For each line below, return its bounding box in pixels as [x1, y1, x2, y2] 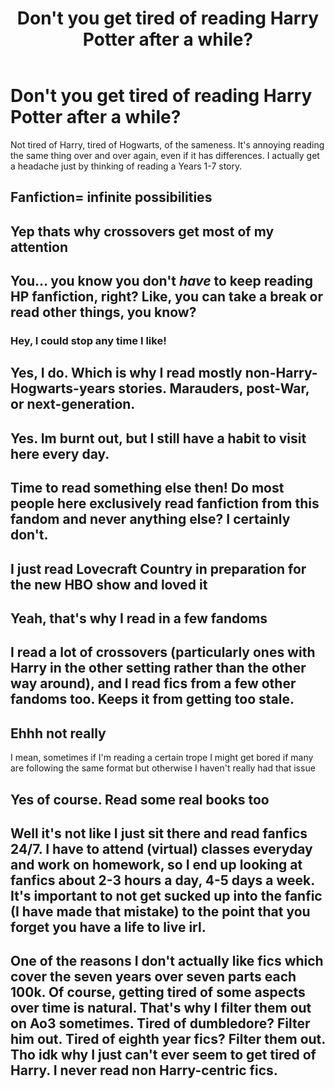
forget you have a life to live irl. [10, 918, 207, 936]
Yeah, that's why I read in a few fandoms [10, 610, 268, 627]
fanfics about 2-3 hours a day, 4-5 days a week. [10, 872, 315, 889]
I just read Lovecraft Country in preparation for [10, 560, 307, 577]
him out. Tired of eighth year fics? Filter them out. [10, 1031, 326, 1048]
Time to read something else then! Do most [10, 480, 285, 497]
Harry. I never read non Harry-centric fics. [10, 1062, 278, 1079]
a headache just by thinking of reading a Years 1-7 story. [10, 160, 243, 172]
